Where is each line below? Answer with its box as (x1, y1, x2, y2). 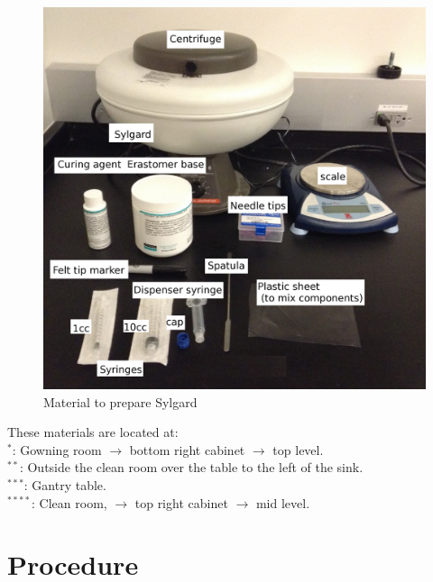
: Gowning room (12, 440, 102, 459)
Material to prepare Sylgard (43, 392, 198, 411)
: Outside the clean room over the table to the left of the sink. (19, 458, 364, 477)
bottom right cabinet (129, 440, 245, 459)
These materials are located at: (7, 423, 179, 441)
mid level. (255, 493, 310, 512)
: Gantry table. (23, 475, 106, 494)
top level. (272, 440, 324, 459)
